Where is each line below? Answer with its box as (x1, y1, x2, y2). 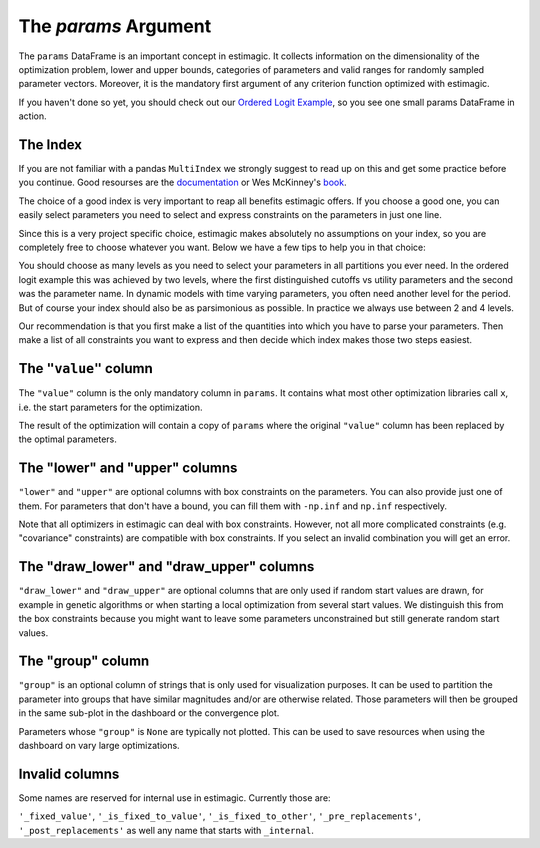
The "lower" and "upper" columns (18, 460, 238, 477)
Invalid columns (18, 765, 120, 782)
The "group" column (18, 653, 150, 670)
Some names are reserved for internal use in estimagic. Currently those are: (18, 791, 331, 804)
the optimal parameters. (18, 433, 117, 445)
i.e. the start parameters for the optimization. (18, 401, 203, 413)
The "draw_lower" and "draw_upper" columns (18, 558, 315, 575)
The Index (18, 136, 83, 153)
